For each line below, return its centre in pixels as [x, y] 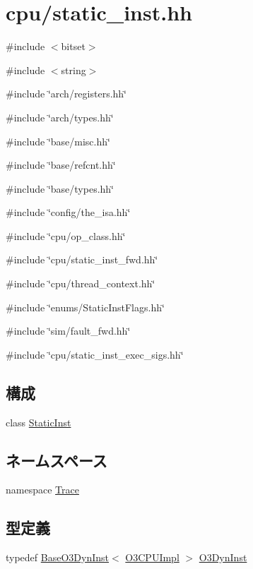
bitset [73, 46]
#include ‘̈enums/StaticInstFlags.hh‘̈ [85, 307]
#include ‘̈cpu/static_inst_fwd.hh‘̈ [82, 259]
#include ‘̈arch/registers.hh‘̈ [66, 94]
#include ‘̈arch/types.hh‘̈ [60, 117]
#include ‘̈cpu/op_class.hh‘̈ [66, 235]
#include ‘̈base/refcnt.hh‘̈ [61, 165]
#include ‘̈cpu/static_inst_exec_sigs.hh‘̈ [95, 354]
